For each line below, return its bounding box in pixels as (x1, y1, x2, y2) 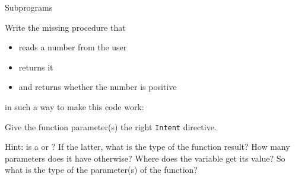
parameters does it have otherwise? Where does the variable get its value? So (5, 152, 286, 164)
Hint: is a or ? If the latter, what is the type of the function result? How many (5, 140, 290, 153)
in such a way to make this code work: (5, 100, 144, 112)
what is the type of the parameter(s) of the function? (5, 163, 198, 176)
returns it (18, 60, 53, 73)
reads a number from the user (18, 41, 127, 53)
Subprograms (5, 1, 53, 13)
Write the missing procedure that (5, 21, 126, 33)
